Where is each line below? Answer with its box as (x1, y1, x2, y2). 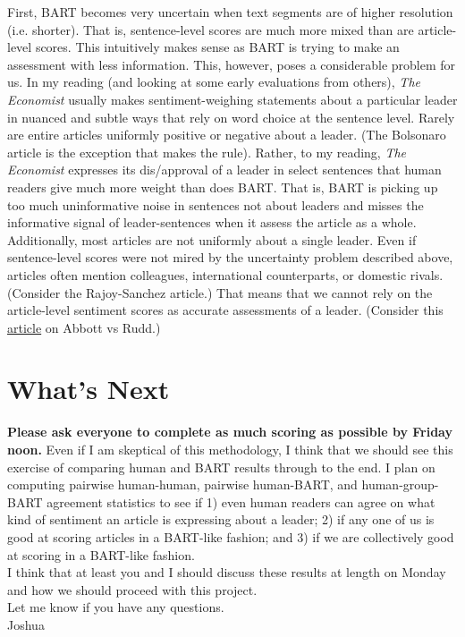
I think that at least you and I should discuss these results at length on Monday (7, 563, 446, 582)
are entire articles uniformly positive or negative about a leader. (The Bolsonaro (7, 125, 446, 144)
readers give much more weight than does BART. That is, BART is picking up (7, 177, 438, 196)
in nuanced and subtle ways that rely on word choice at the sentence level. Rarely (7, 107, 455, 126)
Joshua (7, 615, 45, 633)
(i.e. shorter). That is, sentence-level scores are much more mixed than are (7, 20, 414, 38)
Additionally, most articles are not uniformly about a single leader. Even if (7, 230, 417, 249)
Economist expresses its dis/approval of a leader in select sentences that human (7, 160, 442, 179)
